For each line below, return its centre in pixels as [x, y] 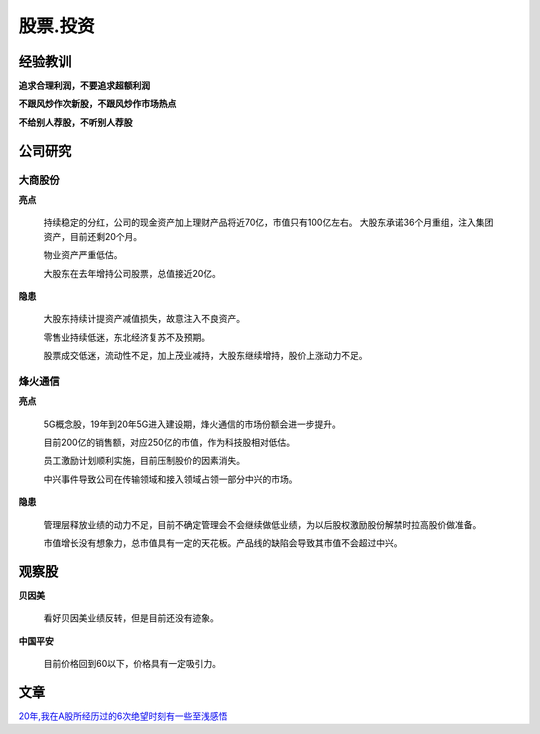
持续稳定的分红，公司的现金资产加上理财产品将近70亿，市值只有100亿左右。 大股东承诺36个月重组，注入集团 [268, 222]
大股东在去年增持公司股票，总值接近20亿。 [132, 273]
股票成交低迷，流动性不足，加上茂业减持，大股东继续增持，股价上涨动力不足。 [205, 356]
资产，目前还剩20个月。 [93, 236]
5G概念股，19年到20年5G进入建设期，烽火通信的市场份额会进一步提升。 [192, 424]
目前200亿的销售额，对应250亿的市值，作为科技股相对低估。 [169, 442]
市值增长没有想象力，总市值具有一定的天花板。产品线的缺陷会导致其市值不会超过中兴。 [223, 543]
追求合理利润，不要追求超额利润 [84, 86]
